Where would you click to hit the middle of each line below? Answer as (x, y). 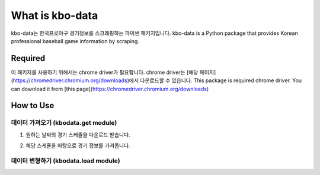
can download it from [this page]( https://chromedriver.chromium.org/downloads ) (110, 89)
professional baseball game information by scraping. (75, 41)
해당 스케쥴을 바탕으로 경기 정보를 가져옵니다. (78, 145)
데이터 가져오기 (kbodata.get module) (64, 123)
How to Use (33, 106)
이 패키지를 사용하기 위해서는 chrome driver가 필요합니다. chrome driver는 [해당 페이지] (113, 72)
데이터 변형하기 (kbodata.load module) (66, 161)
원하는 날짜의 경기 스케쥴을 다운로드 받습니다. (78, 135)
